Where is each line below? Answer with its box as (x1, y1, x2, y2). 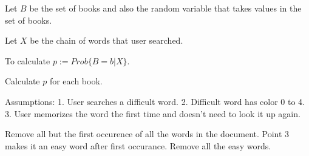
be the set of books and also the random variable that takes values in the (29, 2, 302, 14)
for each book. (49, 75, 103, 87)
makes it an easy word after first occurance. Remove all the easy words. (5, 139, 271, 152)
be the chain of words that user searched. (30, 34, 183, 47)
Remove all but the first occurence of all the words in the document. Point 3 (5, 127, 290, 140)
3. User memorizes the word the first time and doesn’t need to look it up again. (5, 107, 301, 120)
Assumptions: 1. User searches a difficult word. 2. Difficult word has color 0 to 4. (5, 95, 305, 107)
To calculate (5, 54, 50, 67)
